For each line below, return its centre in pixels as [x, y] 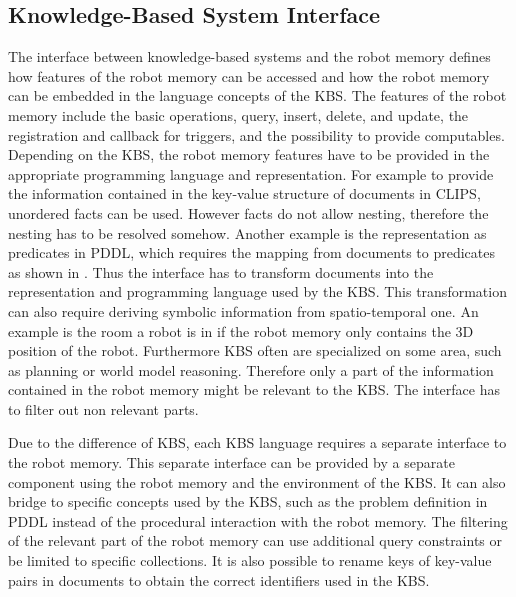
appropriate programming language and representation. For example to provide [251, 173]
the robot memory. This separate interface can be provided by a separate [231, 462]
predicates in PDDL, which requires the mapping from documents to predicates [252, 252]
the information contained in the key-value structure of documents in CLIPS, [244, 193]
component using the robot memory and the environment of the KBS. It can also [257, 481]
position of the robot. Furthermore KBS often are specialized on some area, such [255, 350]
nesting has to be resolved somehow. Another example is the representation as [247, 232]
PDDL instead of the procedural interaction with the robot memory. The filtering [258, 520]
